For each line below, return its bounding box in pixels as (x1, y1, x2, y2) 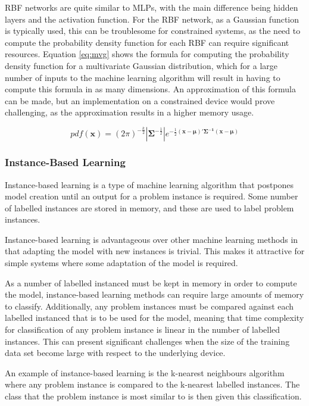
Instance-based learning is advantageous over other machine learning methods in (5, 233, 298, 245)
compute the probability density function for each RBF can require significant (5, 36, 289, 48)
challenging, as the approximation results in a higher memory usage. (5, 106, 254, 118)
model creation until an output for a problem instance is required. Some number (5, 190, 298, 202)
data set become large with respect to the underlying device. (5, 346, 226, 359)
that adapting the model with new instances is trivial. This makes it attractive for (5, 245, 305, 257)
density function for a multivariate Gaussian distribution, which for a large (5, 59, 277, 71)
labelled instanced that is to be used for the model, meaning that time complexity (5, 311, 304, 324)
